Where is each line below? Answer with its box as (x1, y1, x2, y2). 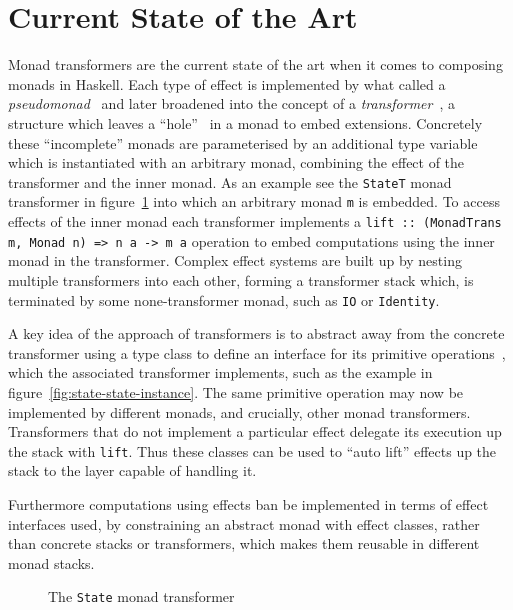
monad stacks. (8, 552, 95, 573)
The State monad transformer (48, 586, 235, 607)
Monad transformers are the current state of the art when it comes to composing (8, 54, 503, 75)
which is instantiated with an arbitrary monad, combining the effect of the (8, 152, 465, 173)
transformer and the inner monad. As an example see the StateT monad (8, 171, 452, 192)
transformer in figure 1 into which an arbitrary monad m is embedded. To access (8, 191, 500, 212)
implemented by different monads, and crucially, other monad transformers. (8, 401, 471, 422)
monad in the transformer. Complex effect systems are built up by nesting (8, 250, 462, 271)
